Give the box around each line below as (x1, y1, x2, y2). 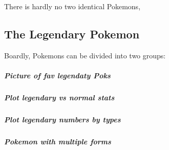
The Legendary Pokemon (4, 26, 140, 41)
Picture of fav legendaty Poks (4, 70, 111, 80)
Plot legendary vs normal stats (4, 92, 115, 102)
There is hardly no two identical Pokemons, (4, 1, 141, 11)
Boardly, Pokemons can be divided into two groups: (4, 50, 166, 60)
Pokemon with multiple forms (4, 136, 111, 146)
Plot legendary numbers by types (4, 114, 121, 124)
